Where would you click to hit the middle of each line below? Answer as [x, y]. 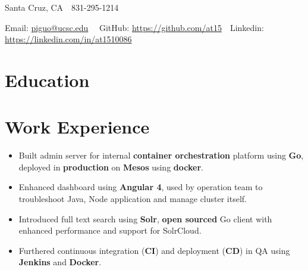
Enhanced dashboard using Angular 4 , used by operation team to [141, 187]
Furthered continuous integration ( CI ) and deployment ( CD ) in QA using [154, 250]
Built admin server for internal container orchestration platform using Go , [161, 155]
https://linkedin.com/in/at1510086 [68, 39]
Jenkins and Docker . [60, 262]
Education [47, 80]
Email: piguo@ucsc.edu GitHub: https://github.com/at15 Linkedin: [134, 27]
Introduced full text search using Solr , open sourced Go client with [145, 218]
